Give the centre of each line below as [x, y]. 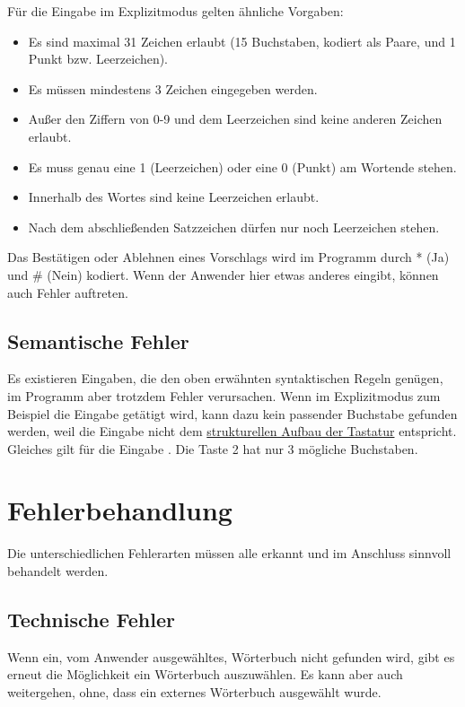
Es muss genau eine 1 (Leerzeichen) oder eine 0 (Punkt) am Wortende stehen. [242, 166]
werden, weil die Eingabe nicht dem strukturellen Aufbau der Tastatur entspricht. [232, 431]
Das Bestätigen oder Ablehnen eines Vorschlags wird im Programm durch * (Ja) [228, 257]
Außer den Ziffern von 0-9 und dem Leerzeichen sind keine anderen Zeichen [235, 119]
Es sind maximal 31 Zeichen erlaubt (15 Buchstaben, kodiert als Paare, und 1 [242, 41]
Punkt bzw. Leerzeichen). [98, 59]
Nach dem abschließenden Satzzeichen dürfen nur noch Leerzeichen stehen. [234, 227]
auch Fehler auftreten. [68, 292]
